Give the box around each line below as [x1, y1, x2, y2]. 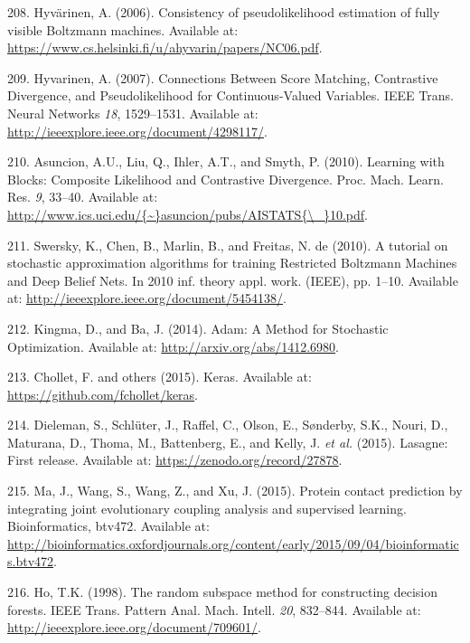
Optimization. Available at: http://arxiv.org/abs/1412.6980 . [7, 336, 339, 355]
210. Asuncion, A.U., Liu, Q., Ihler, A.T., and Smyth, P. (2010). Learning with [7, 152, 445, 171]
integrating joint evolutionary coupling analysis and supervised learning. [7, 498, 407, 517]
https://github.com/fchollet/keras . [7, 384, 199, 403]
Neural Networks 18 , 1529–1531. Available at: [7, 103, 258, 122]
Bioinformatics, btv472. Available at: [7, 516, 210, 535]
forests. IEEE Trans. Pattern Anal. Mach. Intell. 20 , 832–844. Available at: [7, 600, 421, 619]
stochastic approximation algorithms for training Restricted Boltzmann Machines [7, 253, 457, 272]
